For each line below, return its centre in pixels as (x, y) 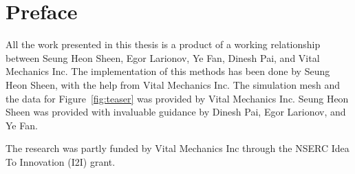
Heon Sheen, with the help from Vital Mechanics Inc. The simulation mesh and (173, 84)
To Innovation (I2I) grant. (61, 161)
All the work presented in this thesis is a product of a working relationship (163, 44)
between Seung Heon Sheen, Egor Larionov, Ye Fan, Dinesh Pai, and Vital (163, 57)
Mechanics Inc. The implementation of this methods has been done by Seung (168, 71)
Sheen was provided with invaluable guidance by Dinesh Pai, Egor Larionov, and (176, 112)
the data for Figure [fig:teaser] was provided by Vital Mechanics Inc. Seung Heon (177, 98)
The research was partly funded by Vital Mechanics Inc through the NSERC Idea (177, 148)
